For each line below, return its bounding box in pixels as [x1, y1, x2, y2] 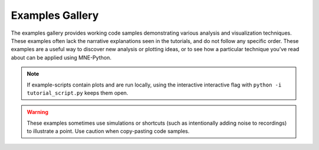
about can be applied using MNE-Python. [11, 54, 112, 61]
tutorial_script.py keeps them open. [27, 89, 128, 96]
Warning [27, 109, 48, 116]
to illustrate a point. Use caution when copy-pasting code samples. [27, 128, 190, 135]
